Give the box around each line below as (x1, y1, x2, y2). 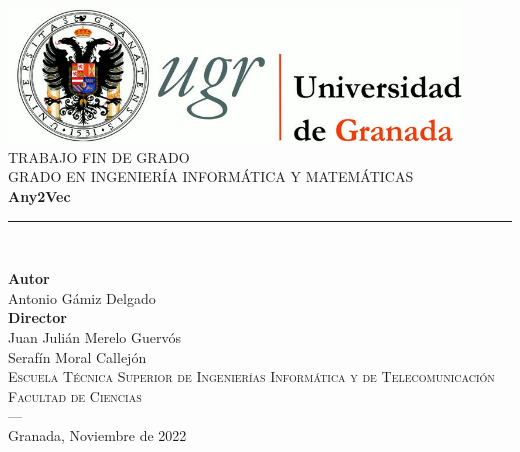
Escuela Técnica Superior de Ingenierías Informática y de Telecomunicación (8, 366, 495, 387)
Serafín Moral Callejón (8, 346, 147, 367)
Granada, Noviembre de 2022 (8, 424, 187, 445)
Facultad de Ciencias (8, 385, 142, 406)
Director (8, 307, 67, 328)
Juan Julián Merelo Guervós (8, 326, 181, 347)
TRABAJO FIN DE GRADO (8, 146, 190, 167)
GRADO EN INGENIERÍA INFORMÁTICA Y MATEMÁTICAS (8, 166, 414, 187)
